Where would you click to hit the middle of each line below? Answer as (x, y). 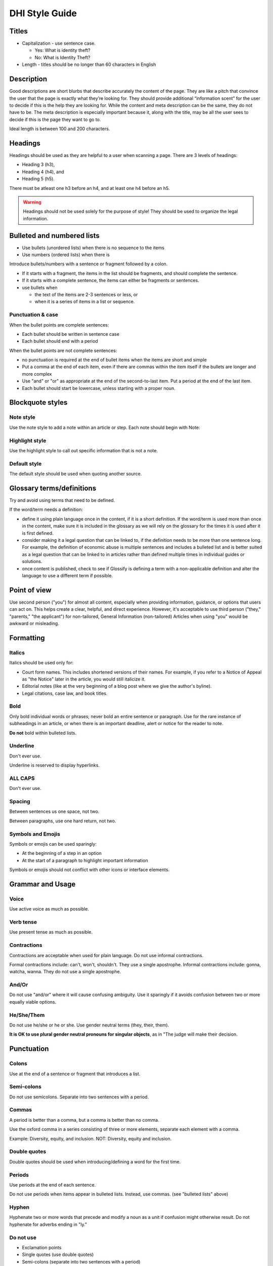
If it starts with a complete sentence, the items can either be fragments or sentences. (110, 281)
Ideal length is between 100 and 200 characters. (60, 129)
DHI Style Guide (43, 13)
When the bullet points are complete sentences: (59, 325)
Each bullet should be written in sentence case (71, 334)
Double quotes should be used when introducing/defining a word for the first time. (95, 1162)
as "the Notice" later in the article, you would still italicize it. (84, 679)
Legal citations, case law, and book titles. (65, 693)
